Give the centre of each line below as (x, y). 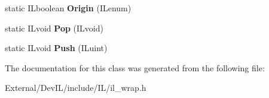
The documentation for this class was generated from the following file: (135, 67)
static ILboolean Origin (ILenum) (68, 8)
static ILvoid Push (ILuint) (56, 48)
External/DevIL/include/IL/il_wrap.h (76, 88)
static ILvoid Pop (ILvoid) (54, 28)
